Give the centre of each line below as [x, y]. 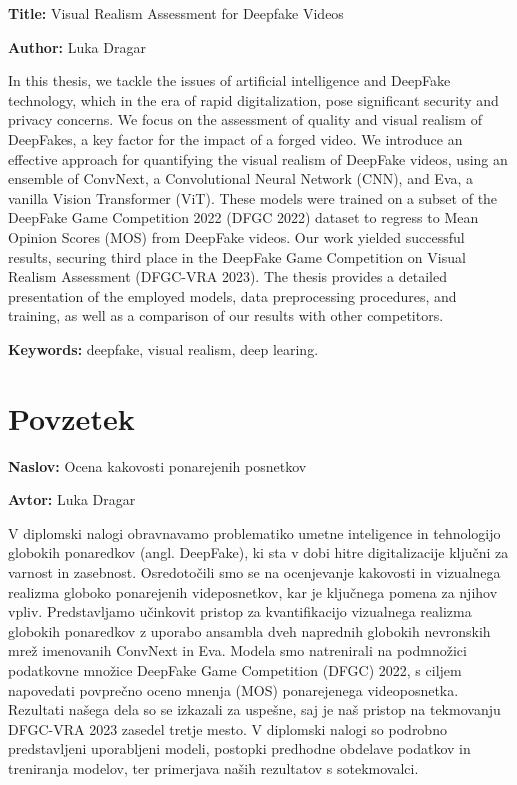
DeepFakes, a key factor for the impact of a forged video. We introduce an [235, 138]
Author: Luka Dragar [77, 46]
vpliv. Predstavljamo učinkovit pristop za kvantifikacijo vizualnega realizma [240, 611]
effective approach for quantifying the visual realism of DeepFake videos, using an [258, 158]
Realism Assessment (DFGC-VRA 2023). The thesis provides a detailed [227, 276]
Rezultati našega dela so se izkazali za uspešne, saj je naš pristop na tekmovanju [254, 709]
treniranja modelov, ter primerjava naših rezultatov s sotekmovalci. [213, 767]
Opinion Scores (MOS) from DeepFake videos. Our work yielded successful [236, 236]
